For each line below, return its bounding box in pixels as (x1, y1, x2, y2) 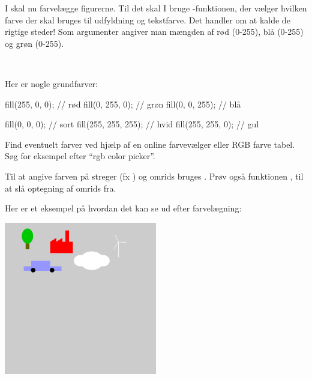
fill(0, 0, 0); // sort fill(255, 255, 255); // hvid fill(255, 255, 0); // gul (5, 118, 259, 130)
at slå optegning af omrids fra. (5, 181, 116, 194)
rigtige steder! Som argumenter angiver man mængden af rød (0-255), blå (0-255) (5, 25, 304, 38)
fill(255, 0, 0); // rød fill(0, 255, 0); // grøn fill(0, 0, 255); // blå (5, 97, 241, 110)
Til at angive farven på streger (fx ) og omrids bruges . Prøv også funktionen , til (5, 169, 304, 182)
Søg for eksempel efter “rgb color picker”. (5, 150, 155, 162)
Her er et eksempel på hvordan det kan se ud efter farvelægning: (5, 202, 242, 214)
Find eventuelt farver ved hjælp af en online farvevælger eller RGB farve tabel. (5, 138, 295, 150)
